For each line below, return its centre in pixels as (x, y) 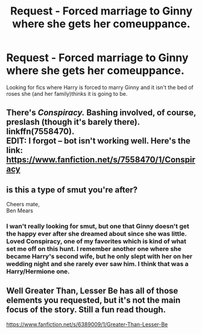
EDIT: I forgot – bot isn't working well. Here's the (99, 141)
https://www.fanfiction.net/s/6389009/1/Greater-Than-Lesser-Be (87, 324)
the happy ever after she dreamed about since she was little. (96, 234)
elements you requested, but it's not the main (93, 301)
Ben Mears (20, 211)
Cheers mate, (23, 204)
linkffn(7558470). (40, 132)
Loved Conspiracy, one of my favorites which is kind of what (96, 241)
